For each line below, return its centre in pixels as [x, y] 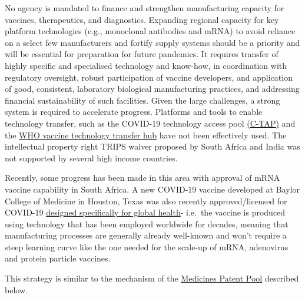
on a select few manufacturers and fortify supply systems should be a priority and [152, 42]
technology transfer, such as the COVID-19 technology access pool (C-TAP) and [150, 123]
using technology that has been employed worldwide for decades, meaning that [147, 224]
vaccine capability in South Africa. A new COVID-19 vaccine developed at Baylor [152, 189]
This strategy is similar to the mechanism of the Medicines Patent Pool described [152, 278]
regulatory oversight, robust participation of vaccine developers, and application [149, 77]
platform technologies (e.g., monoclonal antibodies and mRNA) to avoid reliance [150, 31]
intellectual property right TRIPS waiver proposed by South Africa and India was [152, 146]
